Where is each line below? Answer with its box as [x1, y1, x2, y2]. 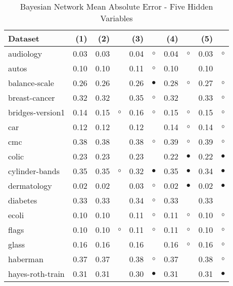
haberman [8, 253, 43, 265]
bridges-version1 [8, 106, 65, 118]
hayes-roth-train [8, 268, 65, 279]
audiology [8, 48, 42, 59]
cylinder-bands [8, 165, 60, 177]
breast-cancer [8, 92, 55, 103]
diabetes [8, 194, 37, 206]
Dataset [8, 32, 40, 44]
